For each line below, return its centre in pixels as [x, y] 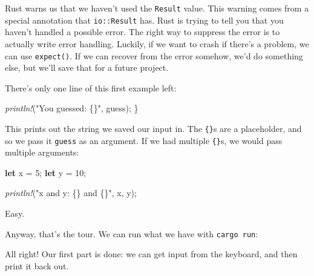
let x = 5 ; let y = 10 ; [46, 172]
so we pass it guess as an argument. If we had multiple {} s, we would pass [144, 140]
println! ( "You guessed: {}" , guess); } [72, 108]
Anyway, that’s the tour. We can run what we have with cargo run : [132, 233]
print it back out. [37, 265]
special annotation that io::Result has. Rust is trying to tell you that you [144, 20]
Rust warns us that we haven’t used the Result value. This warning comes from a [157, 8]
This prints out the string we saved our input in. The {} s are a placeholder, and [153, 128]
